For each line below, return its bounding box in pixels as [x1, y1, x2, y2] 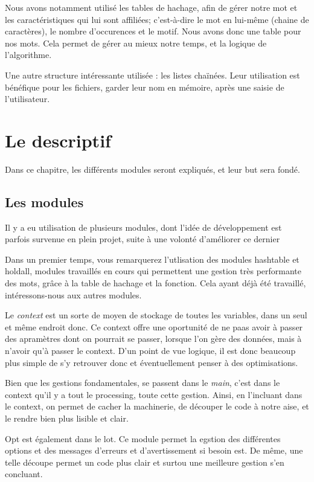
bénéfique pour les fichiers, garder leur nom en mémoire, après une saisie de [5, 80, 284, 93]
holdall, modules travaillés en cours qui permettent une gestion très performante [5, 265, 302, 277]
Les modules [5, 192, 84, 211]
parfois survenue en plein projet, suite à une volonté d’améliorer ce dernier [5, 233, 280, 245]
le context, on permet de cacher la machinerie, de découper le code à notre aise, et [5, 400, 309, 413]
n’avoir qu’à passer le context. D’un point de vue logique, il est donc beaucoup [5, 344, 296, 357]
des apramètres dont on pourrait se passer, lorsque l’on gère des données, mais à [5, 332, 302, 345]
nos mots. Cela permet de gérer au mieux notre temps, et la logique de [5, 36, 267, 49]
